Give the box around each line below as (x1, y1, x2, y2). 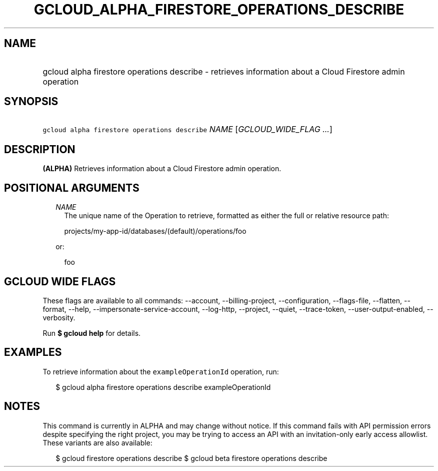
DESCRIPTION (4, 143, 75, 156)
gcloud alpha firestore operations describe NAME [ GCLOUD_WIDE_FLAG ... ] (42, 124, 332, 135)
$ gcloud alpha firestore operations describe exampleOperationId (55, 382, 271, 391)
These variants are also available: (42, 438, 152, 447)
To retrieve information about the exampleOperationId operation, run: (42, 367, 279, 376)
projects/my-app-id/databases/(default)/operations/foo (64, 227, 246, 236)
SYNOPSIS (4, 95, 58, 108)
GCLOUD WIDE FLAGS (4, 275, 116, 288)
